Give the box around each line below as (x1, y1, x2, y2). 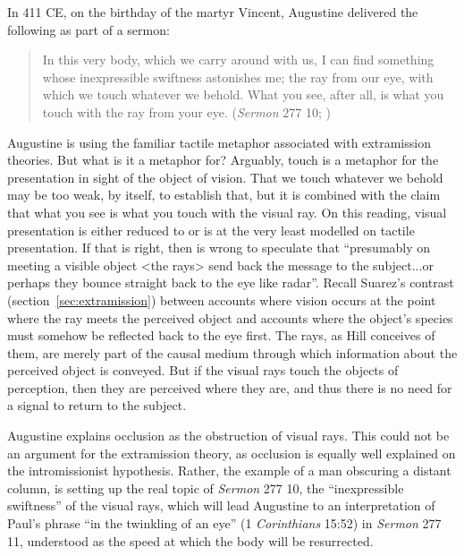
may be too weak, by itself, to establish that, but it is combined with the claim (7, 185, 441, 204)
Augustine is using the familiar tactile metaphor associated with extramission (7, 133, 431, 151)
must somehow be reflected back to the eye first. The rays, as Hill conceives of (7, 326, 435, 345)
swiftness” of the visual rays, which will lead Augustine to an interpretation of (7, 496, 435, 515)
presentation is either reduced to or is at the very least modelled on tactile (7, 220, 415, 239)
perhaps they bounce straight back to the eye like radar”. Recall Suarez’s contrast (7, 273, 454, 292)
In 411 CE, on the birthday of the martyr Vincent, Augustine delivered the (7, 3, 418, 21)
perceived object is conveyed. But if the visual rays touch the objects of (7, 361, 399, 380)
